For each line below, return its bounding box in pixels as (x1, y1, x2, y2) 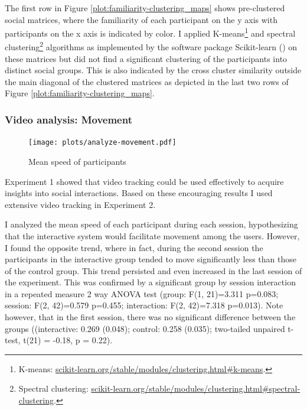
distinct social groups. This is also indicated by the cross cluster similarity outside (5, 64, 302, 76)
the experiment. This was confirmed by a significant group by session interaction (5, 276, 296, 288)
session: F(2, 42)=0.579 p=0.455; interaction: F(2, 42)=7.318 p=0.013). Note (5, 299, 283, 311)
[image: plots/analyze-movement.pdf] (28, 138, 177, 147)
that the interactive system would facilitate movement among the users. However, (5, 229, 300, 242)
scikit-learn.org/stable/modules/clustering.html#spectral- (91, 382, 301, 395)
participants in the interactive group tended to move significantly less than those (5, 253, 297, 265)
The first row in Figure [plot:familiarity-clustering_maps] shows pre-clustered (5, 2, 285, 14)
